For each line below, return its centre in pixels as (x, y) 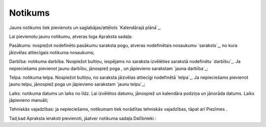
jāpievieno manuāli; (29, 100)
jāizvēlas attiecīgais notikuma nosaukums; (52, 52)
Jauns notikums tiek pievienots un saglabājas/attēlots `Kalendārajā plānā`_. (85, 28)
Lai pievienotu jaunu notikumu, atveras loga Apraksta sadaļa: (71, 36)
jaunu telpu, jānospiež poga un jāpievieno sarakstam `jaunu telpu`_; (77, 84)
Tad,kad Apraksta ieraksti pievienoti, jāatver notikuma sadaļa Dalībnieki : (83, 118)
